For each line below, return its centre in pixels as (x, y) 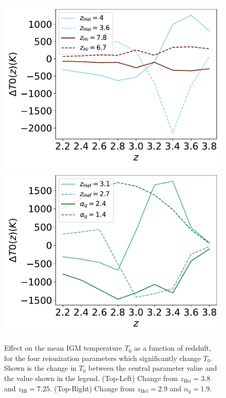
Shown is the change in (40, 368)
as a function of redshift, (173, 348)
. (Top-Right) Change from (92, 388)
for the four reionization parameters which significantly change (103, 358)
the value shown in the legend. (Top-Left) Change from (91, 378)
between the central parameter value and (153, 368)
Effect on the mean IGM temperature (63, 348)
